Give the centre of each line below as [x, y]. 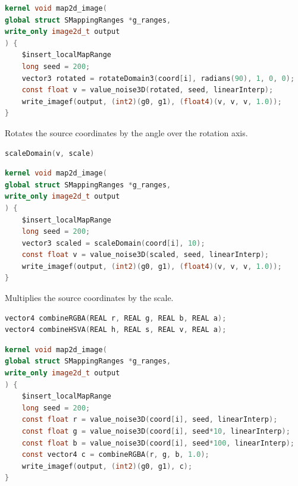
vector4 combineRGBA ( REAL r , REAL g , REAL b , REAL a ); [116, 318]
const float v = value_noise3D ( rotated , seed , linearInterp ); [148, 90]
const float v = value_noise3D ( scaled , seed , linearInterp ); [145, 255]
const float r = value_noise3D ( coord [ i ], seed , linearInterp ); [150, 420]
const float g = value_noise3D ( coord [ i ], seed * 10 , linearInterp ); [156, 431]
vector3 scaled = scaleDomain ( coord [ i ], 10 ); [113, 243]
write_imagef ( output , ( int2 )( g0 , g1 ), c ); [107, 466]
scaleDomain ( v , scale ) [50, 153]
